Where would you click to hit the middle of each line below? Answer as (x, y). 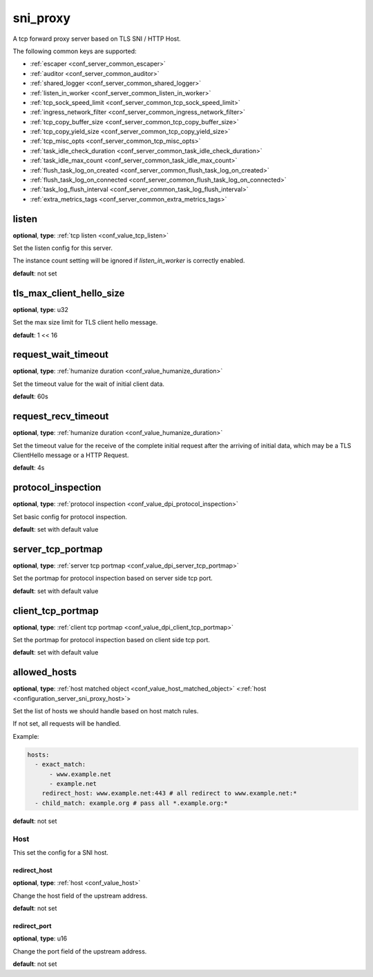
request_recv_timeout (61, 417)
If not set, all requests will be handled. (67, 724)
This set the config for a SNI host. (60, 852)
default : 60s (30, 396)
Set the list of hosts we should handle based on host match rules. (106, 711)
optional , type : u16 (40, 938)
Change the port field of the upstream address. (80, 951)
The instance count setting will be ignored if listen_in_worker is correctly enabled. (129, 261)
